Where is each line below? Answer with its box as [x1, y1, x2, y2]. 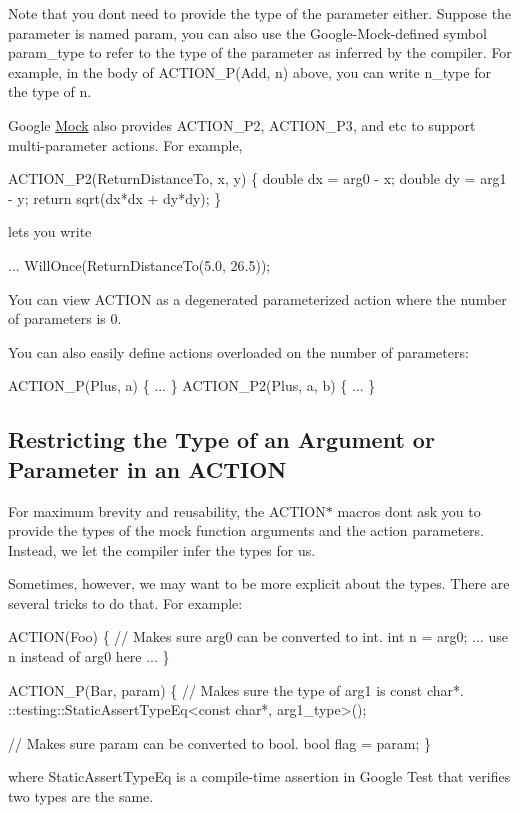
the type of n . [8, 81, 92, 102]
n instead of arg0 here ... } [8, 646, 170, 667]
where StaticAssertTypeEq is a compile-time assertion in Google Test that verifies [8, 766, 511, 787]
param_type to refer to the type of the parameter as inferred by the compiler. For [8, 42, 512, 63]
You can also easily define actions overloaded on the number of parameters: [8, 341, 469, 362]
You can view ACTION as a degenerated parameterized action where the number [8, 288, 507, 309]
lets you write [8, 221, 92, 242]
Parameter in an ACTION [8, 453, 287, 484]
